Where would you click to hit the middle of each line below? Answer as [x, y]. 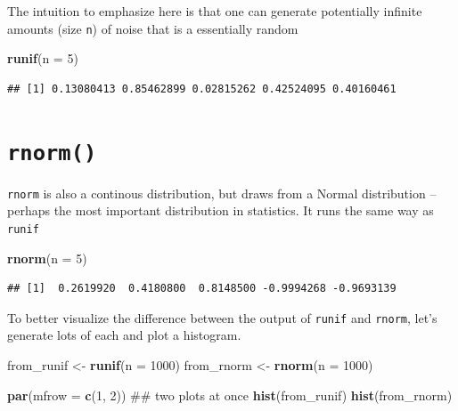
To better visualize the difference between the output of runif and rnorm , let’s [222, 317]
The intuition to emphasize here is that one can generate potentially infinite [215, 11]
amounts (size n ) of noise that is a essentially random [153, 28]
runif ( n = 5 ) [43, 58]
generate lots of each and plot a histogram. [124, 335]
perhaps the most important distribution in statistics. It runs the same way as [221, 210]
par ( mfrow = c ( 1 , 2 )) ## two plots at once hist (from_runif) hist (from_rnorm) [230, 395]
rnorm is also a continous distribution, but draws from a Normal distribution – [222, 193]
